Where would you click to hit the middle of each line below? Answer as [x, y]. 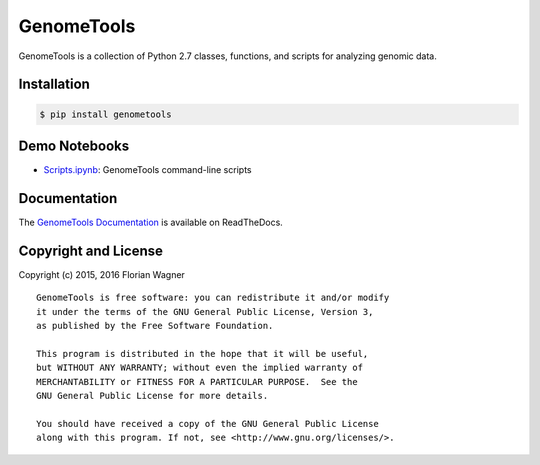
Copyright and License [91, 250]
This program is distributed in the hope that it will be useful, [202, 353]
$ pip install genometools [105, 114]
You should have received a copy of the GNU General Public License [207, 423]
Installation [54, 84]
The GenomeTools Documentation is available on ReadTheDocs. [151, 222]
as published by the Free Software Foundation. [155, 326]
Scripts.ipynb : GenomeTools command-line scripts [147, 170]
